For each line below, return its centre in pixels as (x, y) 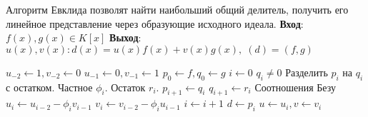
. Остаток (125, 87)
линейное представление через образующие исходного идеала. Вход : (155, 23)
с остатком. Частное (49, 87)
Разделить (307, 72)
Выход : (125, 37)
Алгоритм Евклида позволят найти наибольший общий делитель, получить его (177, 9)
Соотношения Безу (295, 87)
